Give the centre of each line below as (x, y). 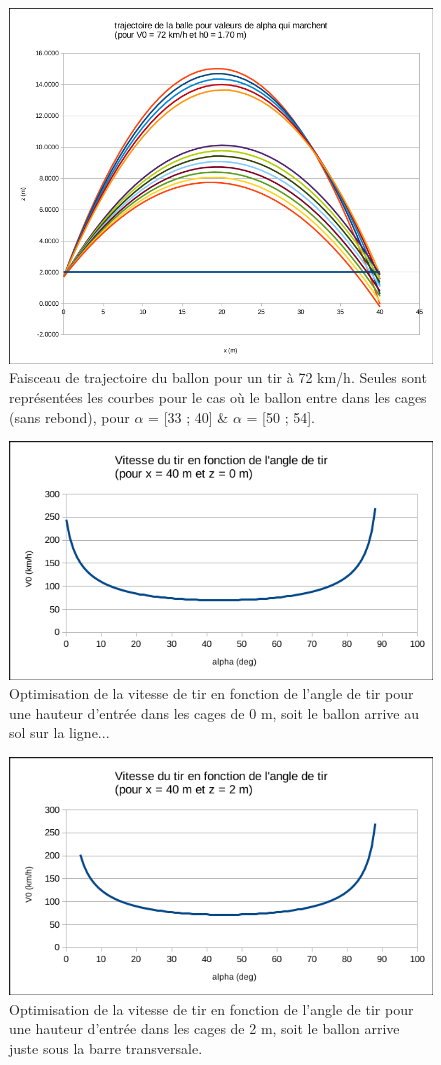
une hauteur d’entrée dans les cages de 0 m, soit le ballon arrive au (214, 712)
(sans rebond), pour (69, 416)
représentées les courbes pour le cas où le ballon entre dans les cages (218, 397)
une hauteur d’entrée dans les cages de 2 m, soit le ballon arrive (204, 1028)
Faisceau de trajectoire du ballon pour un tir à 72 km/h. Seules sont (218, 377)
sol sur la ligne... (59, 732)
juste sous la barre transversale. (106, 1047)
